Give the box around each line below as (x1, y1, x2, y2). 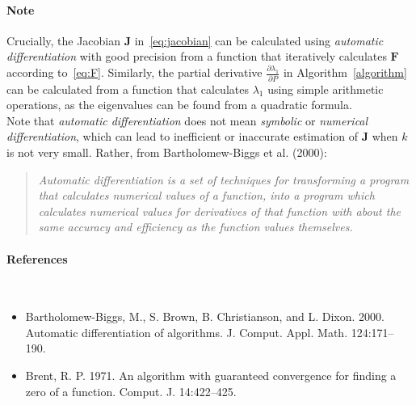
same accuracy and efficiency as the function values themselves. (38, 218, 353, 235)
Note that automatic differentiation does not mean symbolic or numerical (6, 112, 368, 129)
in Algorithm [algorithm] (283, 64, 407, 81)
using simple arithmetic (267, 80, 384, 97)
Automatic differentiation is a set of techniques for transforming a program (38, 171, 410, 188)
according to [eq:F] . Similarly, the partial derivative (6, 64, 263, 81)
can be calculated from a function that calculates (6, 80, 249, 97)
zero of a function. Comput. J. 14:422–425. (25, 382, 237, 399)
